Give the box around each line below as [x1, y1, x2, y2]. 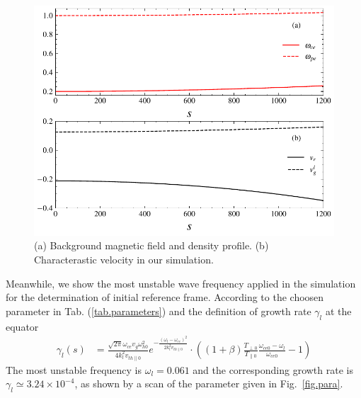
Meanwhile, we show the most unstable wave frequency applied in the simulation [6, 275, 356, 290]
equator [6, 319, 39, 334]
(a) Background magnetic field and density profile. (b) [34, 238, 269, 253]
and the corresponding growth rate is [193, 362, 353, 377]
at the [325, 303, 352, 318]
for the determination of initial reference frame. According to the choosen [6, 290, 324, 305]
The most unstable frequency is [6, 362, 142, 377]
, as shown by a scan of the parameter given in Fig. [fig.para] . [74, 376, 343, 391]
